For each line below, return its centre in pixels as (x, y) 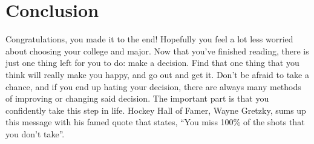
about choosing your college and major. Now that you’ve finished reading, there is (157, 51)
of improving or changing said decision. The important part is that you (137, 98)
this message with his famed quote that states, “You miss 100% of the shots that (155, 122)
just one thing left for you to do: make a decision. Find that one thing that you (152, 63)
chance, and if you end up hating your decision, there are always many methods (153, 86)
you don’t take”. (35, 133)
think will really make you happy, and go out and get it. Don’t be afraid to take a (157, 74)
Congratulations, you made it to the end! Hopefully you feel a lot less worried (149, 39)
